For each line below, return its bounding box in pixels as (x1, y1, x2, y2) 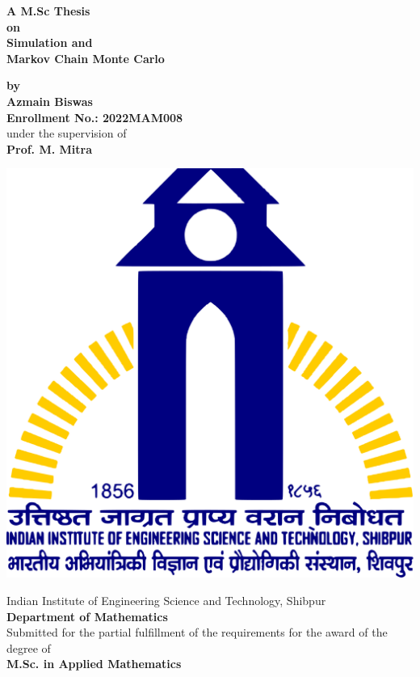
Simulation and (6, 34, 93, 51)
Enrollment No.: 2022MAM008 (6, 108, 183, 125)
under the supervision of (6, 125, 127, 142)
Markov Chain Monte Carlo (6, 49, 165, 66)
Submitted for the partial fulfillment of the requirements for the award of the (6, 624, 388, 641)
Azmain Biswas (6, 92, 93, 109)
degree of (6, 639, 51, 656)
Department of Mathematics (6, 607, 168, 624)
